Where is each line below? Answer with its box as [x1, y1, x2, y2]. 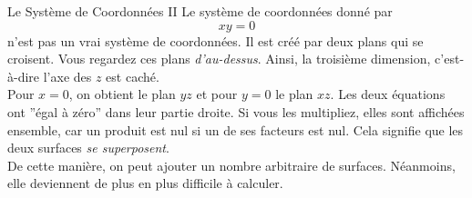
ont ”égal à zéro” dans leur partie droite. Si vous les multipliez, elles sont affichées [7, 102, 465, 121]
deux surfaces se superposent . [7, 138, 169, 157]
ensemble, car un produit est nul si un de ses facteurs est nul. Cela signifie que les [7, 120, 464, 139]
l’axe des [43, 66, 92, 85]
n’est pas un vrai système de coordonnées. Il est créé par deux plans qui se [7, 31, 424, 50]
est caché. [106, 66, 159, 85]
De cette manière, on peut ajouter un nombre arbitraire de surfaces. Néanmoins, [7, 155, 456, 174]
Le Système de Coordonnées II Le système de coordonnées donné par [7, 2, 393, 20]
